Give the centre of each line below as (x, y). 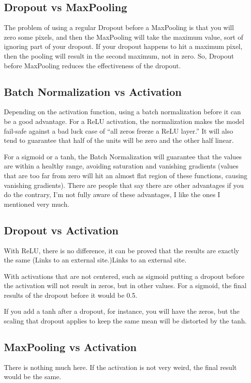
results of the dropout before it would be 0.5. (71, 295)
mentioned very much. (37, 204)
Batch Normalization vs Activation (93, 91)
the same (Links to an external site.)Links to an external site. (95, 260)
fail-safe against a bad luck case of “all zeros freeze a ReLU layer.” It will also (118, 130)
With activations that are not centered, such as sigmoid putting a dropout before (124, 276)
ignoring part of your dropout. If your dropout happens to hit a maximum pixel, (123, 46)
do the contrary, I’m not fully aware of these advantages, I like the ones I (112, 194)
